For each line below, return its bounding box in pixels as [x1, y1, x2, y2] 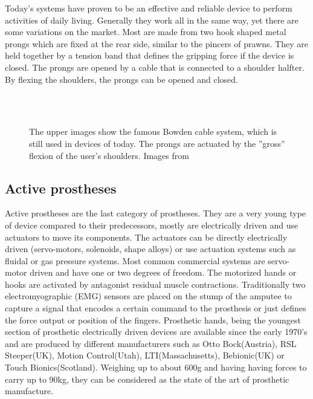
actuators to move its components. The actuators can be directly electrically [5, 230, 288, 243]
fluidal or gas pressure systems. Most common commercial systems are [5, 254, 265, 267]
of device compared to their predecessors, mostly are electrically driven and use [5, 218, 298, 231]
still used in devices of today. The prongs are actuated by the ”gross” [29, 137, 285, 149]
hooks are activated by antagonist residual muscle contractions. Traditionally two [5, 277, 306, 290]
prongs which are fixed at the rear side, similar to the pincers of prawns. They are [5, 37, 308, 50]
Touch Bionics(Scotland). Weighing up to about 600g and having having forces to [5, 361, 307, 374]
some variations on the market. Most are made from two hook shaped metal [5, 25, 286, 38]
